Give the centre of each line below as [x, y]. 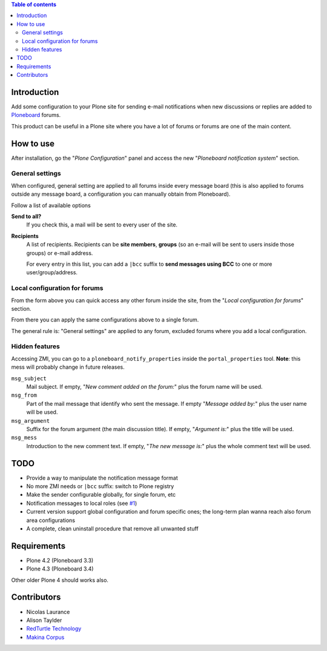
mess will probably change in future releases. [68, 367]
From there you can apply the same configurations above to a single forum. [105, 320]
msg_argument [31, 421]
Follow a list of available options [51, 205]
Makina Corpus [45, 637]
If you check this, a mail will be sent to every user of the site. [102, 225]
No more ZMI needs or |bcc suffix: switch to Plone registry [100, 486]
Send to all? [26, 216]
